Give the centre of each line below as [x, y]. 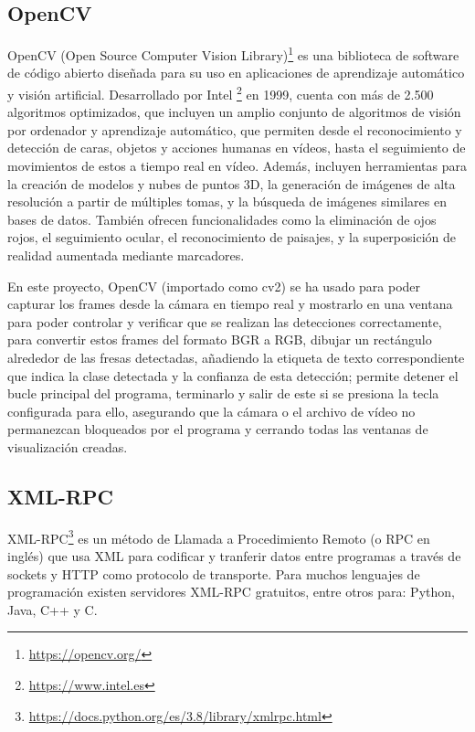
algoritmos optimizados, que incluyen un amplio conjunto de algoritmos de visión [234, 112]
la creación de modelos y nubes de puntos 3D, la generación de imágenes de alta [232, 183]
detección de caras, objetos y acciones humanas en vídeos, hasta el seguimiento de [237, 148]
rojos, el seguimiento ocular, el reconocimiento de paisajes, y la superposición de [232, 237]
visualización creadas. [68, 446]
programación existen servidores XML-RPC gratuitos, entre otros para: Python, [231, 592]
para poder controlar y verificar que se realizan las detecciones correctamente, [225, 321]
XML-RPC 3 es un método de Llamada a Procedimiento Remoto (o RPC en [219, 536]
